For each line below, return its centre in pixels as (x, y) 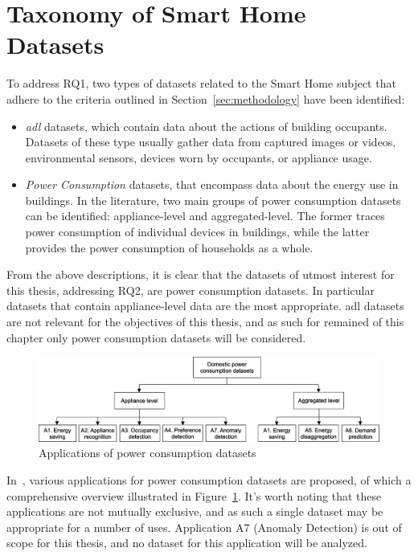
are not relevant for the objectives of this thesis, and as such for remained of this (205, 322)
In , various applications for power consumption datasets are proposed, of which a (209, 479)
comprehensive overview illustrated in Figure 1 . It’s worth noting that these (194, 495)
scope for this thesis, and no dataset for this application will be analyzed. (187, 543)
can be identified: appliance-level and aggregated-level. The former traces (205, 216)
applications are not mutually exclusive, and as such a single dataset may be (195, 511)
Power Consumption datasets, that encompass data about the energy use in (212, 184)
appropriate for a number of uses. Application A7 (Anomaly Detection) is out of (204, 527)
